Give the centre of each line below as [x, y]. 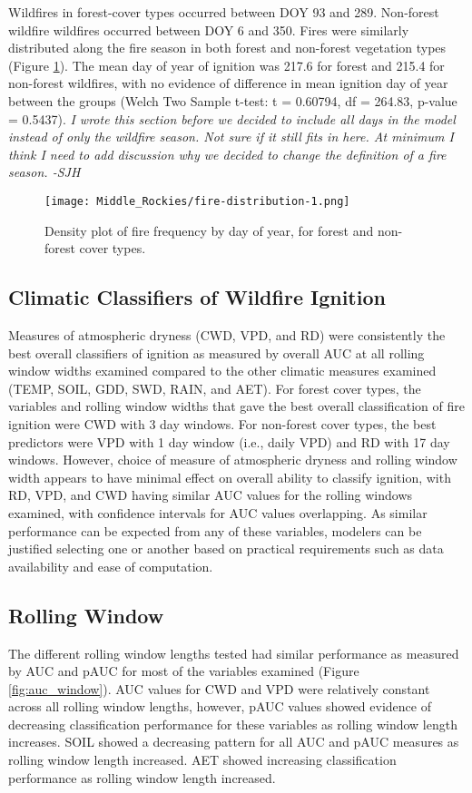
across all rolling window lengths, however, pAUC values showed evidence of [220, 706]
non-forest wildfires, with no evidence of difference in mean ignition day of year [228, 83]
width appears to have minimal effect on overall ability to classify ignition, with [230, 477]
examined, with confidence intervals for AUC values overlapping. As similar [218, 512]
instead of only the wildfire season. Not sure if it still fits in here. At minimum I [231, 137]
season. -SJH [44, 172]
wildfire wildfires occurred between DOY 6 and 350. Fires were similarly [209, 29]
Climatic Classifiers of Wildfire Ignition [197, 297]
